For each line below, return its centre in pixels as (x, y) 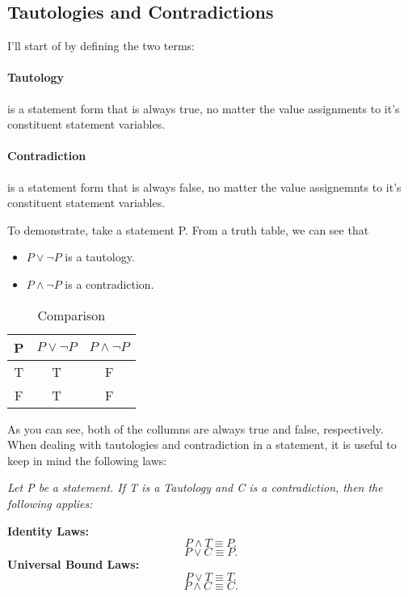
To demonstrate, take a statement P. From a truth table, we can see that (188, 229)
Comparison (72, 315)
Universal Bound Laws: (74, 564)
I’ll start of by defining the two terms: (101, 46)
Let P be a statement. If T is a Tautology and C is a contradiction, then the (195, 487)
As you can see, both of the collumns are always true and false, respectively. (196, 428)
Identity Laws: (48, 530)
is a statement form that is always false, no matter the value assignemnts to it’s (204, 186)
